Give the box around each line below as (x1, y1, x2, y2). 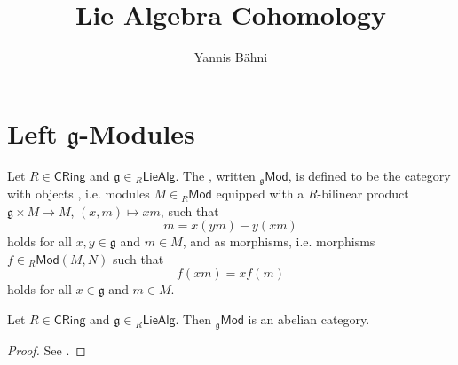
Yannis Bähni (193, 48, 268, 66)
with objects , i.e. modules (7, 184, 150, 203)
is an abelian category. (248, 310, 370, 329)
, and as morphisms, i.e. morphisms (182, 232, 375, 251)
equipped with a (216, 184, 304, 203)
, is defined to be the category (288, 166, 451, 184)
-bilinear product (317, 184, 409, 203)
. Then (175, 310, 212, 329)
